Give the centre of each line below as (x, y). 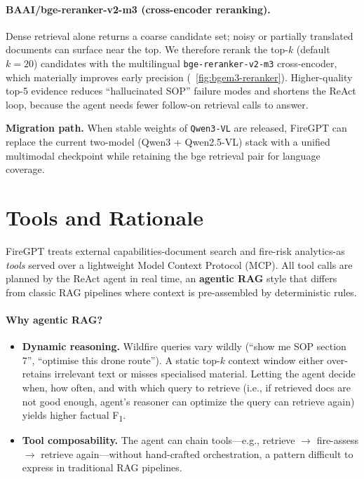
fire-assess (338, 440)
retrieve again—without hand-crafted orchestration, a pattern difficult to (197, 453)
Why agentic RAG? (54, 319)
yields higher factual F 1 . (74, 416)
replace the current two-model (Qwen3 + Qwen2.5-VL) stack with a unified (168, 142)
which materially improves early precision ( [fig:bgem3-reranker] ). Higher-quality (179, 77)
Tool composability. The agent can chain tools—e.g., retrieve (159, 440)
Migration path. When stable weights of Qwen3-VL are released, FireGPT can (176, 128)
